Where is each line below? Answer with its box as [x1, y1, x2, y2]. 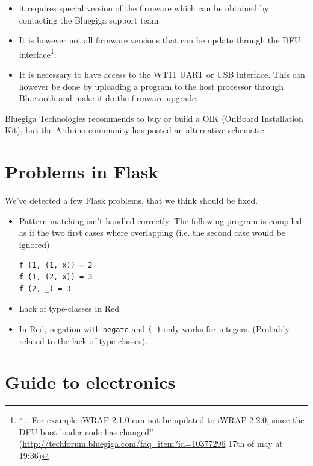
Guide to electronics [5, 370, 176, 394]
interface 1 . [19, 46, 57, 60]
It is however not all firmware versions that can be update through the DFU [19, 34, 301, 46]
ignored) [19, 238, 50, 250]
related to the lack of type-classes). [19, 334, 148, 347]
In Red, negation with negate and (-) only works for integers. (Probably [19, 322, 290, 335]
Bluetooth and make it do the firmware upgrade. [19, 92, 199, 104]
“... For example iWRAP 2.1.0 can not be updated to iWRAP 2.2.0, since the [19, 414, 305, 426]
